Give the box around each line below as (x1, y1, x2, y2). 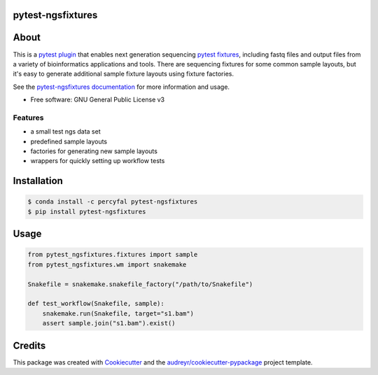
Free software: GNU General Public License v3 (30, 95, 165, 104)
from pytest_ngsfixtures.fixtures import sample (27, 250, 198, 259)
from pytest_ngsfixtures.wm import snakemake (27, 260, 187, 269)
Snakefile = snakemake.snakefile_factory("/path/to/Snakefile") (27, 280, 253, 288)
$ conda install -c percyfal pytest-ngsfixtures (27, 198, 198, 206)
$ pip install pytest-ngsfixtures (27, 207, 146, 215)
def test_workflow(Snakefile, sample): (27, 299, 164, 308)
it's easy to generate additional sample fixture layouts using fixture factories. (13, 70, 234, 78)
